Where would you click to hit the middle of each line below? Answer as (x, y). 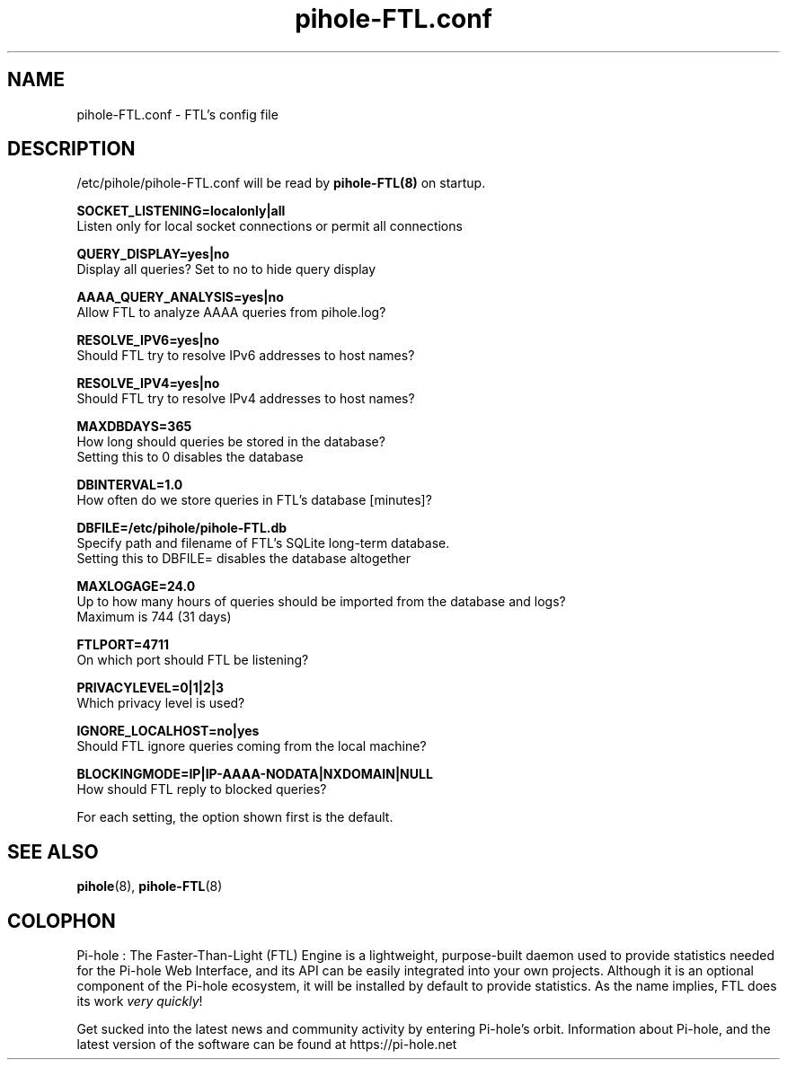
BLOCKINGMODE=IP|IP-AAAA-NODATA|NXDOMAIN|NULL (255, 774)
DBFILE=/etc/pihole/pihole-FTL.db (182, 528)
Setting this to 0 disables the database (190, 457)
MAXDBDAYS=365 (134, 427)
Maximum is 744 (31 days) (154, 617)
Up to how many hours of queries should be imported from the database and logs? (321, 602)
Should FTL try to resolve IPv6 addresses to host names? (246, 356)
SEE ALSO (53, 851)
